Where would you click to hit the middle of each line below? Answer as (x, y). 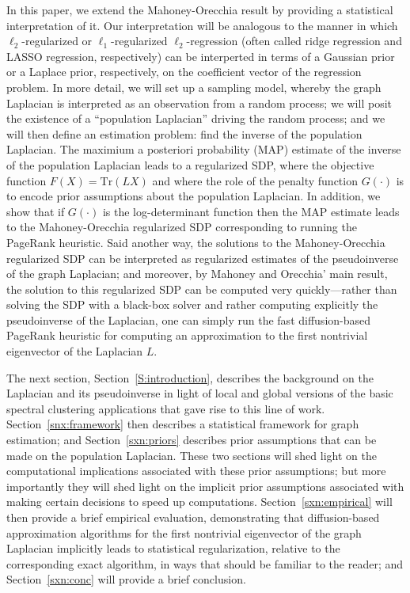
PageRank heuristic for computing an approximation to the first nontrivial (187, 335)
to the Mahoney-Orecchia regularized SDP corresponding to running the (182, 227)
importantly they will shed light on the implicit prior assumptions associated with (205, 486)
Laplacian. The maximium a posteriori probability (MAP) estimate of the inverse (204, 149)
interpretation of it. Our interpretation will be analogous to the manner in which (202, 25)
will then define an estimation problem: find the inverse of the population (184, 133)
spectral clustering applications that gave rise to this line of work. (166, 408)
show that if (36, 211)
